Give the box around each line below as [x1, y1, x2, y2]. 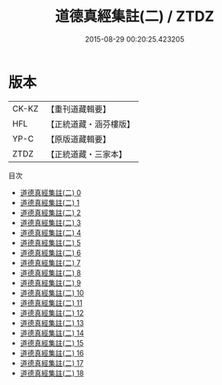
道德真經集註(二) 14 [19, 328, 84, 338]
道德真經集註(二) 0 [19, 188, 82, 197]
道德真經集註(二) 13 [19, 318, 84, 327]
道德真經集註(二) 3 [19, 217, 82, 227]
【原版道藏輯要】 [46, 133, 111, 144]
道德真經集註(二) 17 [19, 358, 84, 367]
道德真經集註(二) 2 [19, 208, 82, 217]
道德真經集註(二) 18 [19, 368, 84, 378]
